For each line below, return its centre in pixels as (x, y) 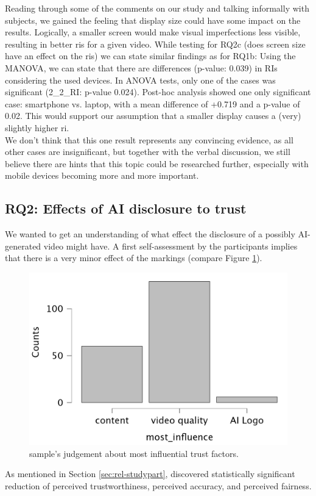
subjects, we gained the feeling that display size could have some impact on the (153, 20)
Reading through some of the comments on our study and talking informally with (157, 8)
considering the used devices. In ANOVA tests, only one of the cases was (140, 80)
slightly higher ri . (37, 127)
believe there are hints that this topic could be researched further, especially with (157, 163)
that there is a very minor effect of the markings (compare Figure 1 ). (134, 258)
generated (23, 246)
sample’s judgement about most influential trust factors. (134, 453)
